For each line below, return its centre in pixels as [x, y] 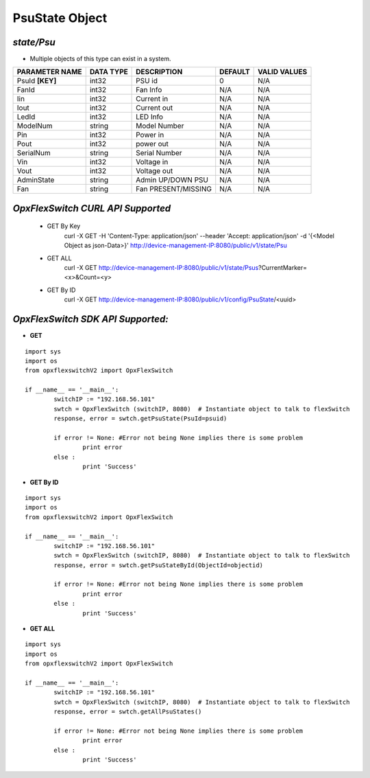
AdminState [36, 180]
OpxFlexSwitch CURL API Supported [92, 208]
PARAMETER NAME [49, 72]
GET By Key [64, 226]
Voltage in [152, 162]
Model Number [160, 126]
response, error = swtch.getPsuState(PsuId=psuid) [140, 419]
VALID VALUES [282, 72]
